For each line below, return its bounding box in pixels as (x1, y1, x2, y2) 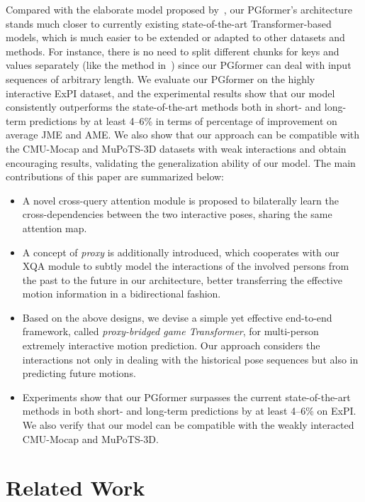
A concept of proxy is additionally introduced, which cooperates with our (22, 244, 339, 259)
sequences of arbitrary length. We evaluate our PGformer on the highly (6, 71, 315, 86)
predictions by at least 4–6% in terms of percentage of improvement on (29, 113, 337, 128)
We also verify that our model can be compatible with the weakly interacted (22, 418, 354, 432)
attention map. (22, 220, 87, 235)
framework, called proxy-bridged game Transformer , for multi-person (22, 324, 319, 339)
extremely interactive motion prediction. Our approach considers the (22, 338, 320, 353)
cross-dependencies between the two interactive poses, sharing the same (22, 207, 332, 222)
